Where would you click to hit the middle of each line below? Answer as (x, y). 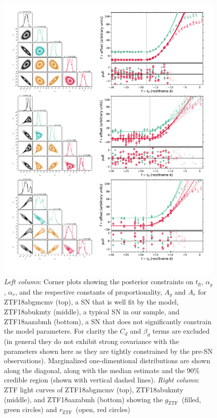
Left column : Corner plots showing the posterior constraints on (99, 282)
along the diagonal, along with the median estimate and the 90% (102, 370)
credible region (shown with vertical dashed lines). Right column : (102, 380)
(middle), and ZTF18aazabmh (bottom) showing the (83, 399)
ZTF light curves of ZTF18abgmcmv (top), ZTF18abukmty (94, 389)
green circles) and (31, 409)
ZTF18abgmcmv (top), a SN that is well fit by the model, (91, 302)
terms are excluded (181, 331)
